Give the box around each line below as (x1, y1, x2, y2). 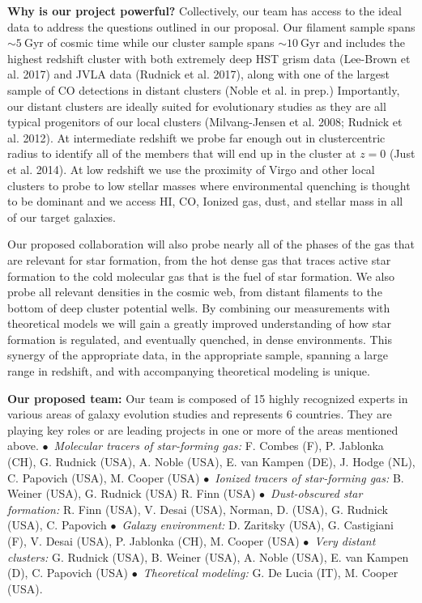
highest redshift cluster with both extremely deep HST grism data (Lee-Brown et (7, 49, 411, 66)
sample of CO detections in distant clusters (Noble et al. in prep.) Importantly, (7, 81, 400, 98)
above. (7, 437, 39, 454)
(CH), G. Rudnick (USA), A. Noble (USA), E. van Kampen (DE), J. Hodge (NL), (7, 453, 416, 470)
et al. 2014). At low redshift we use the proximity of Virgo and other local (7, 160, 375, 177)
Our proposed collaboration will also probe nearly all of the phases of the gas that (7, 236, 416, 253)
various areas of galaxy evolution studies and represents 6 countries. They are (7, 406, 392, 423)
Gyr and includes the (301, 34, 406, 51)
